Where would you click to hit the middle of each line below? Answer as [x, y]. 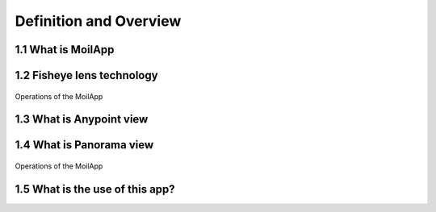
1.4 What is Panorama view [84, 145]
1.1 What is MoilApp [65, 50]
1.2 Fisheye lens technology [86, 75]
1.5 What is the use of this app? [95, 189]
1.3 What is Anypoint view [82, 120]
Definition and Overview [98, 21]
